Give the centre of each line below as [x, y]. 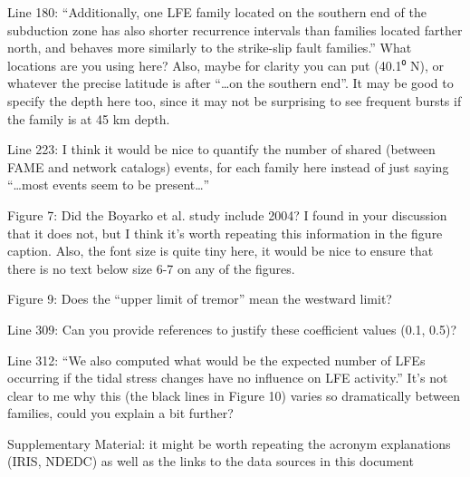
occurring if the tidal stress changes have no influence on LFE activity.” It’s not [228, 378]
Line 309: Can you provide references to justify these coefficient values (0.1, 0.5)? [232, 329]
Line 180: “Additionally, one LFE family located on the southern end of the [217, 12]
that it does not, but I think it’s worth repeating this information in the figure [225, 233]
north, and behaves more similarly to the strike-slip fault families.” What [210, 48]
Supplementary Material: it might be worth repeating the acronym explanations [229, 443]
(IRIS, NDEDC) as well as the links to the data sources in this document [211, 461]
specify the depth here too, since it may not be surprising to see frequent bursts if [235, 100]
